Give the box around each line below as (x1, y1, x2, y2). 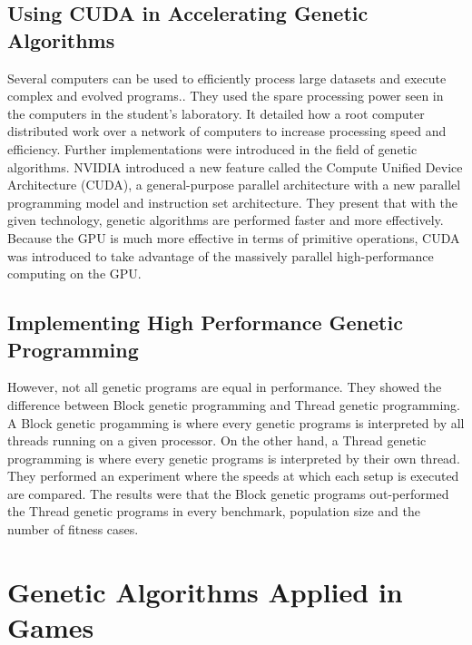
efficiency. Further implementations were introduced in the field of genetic (7, 139, 418, 158)
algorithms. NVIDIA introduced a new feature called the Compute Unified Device (7, 157, 463, 176)
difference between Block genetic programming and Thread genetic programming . (7, 395, 460, 414)
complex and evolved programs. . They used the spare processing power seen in (7, 86, 444, 105)
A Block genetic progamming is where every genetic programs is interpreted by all (7, 413, 465, 432)
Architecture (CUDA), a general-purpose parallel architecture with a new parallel (7, 175, 461, 194)
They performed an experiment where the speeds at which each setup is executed (7, 466, 459, 485)
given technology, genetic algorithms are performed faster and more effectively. (7, 210, 444, 230)
